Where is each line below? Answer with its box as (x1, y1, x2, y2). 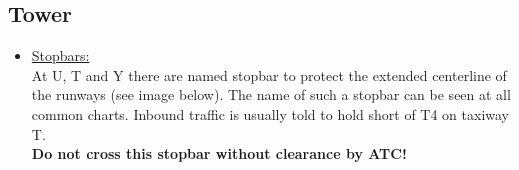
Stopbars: (31, 45, 90, 66)
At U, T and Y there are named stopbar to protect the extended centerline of (31, 64, 507, 85)
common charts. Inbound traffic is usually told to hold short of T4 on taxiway (31, 103, 510, 124)
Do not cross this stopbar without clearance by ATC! (31, 143, 407, 164)
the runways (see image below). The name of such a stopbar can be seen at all (31, 84, 511, 105)
